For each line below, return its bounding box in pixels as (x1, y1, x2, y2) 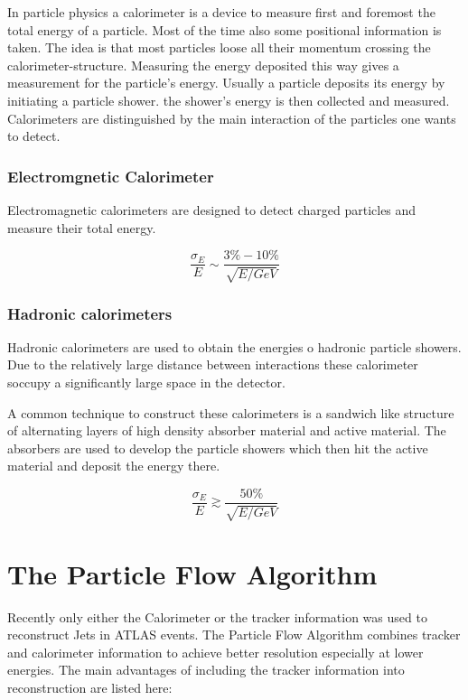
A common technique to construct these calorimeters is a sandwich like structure (7, 403, 454, 422)
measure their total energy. (7, 218, 156, 237)
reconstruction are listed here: (7, 677, 173, 696)
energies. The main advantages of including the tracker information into (7, 660, 405, 679)
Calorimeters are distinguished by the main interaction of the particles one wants (7, 108, 456, 127)
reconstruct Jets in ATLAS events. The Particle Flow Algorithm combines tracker (7, 625, 461, 644)
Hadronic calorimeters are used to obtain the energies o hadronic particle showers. (7, 337, 462, 356)
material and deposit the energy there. (7, 456, 220, 475)
